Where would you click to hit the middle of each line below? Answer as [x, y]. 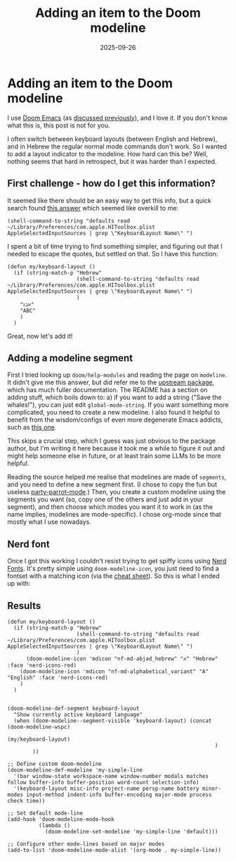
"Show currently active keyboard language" [78, 715]
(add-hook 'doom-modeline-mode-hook [61, 819]
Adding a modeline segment [70, 358]
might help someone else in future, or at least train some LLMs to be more [114, 456]
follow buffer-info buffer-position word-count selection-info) [103, 782]
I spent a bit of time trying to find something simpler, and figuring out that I [115, 246]
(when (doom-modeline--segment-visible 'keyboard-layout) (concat [113, 721]
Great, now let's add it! [40, 336]
